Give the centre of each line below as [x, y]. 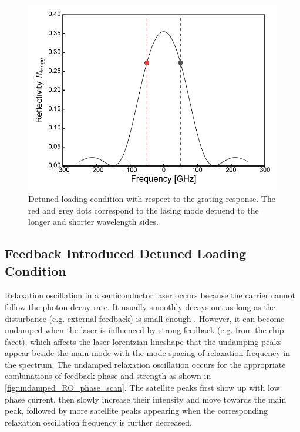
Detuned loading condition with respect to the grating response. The [152, 198]
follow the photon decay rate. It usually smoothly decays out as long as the [140, 306]
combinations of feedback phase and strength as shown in [108, 376]
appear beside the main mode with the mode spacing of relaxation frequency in [148, 353]
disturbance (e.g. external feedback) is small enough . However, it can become [145, 318]
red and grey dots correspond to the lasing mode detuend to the [144, 210]
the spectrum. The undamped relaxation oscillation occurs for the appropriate [145, 364]
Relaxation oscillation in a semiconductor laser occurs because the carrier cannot [150, 295]
